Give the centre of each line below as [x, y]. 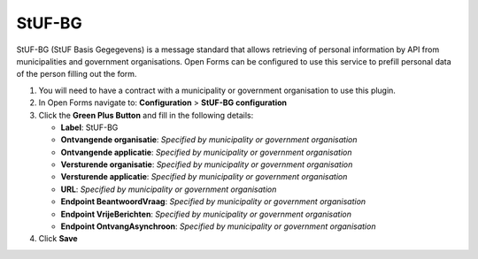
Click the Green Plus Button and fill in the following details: [146, 115]
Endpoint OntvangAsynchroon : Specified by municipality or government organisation [218, 226]
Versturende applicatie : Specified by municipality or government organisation [204, 177]
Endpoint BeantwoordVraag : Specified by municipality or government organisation [213, 202]
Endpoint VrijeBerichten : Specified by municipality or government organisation [206, 214]
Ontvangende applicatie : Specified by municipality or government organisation [206, 152]
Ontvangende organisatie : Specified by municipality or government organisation [209, 140]
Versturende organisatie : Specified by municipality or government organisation [207, 164]
